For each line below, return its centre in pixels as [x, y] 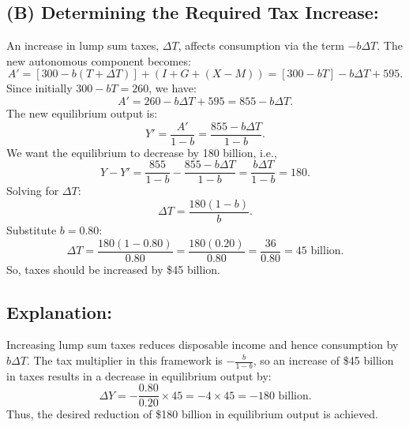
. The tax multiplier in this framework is [124, 360]
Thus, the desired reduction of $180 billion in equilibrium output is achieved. [192, 414]
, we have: [173, 88]
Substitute [32, 229]
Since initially [39, 88]
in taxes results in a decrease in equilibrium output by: [139, 375]
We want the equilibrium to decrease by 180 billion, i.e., [142, 152]
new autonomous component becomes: [99, 60]
